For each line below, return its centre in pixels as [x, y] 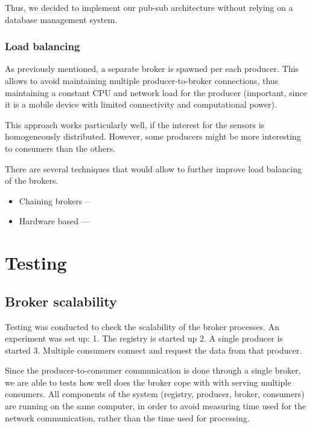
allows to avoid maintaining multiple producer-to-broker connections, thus [142, 80]
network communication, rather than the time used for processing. [127, 417]
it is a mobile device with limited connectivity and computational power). [141, 104]
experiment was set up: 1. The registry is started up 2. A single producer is [144, 338]
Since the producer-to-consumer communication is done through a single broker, [153, 370]
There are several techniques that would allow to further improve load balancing [153, 168]
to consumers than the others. [60, 148]
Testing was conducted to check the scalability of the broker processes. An [142, 326]
